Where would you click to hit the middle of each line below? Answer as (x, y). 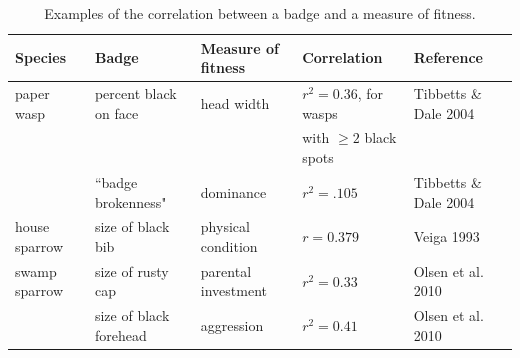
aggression (232, 325)
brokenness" (130, 201)
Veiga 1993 (446, 236)
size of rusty (131, 270)
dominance (233, 191)
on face (116, 112)
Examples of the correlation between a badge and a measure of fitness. (260, 13)
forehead (120, 334)
